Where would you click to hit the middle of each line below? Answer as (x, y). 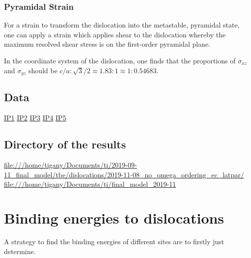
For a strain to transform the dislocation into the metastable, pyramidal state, (122, 25)
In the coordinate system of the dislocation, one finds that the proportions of (120, 60)
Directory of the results (65, 144)
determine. (20, 251)
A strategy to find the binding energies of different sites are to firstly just (114, 241)
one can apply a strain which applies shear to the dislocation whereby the (115, 34)
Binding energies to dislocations (114, 218)
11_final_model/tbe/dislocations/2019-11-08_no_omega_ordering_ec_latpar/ (124, 174)
